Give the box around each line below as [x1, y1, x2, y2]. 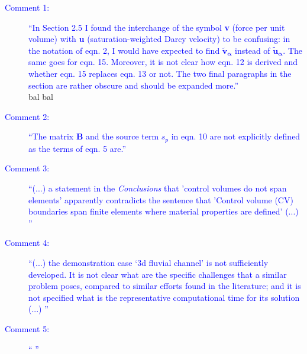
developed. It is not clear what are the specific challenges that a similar [28, 268, 287, 280]
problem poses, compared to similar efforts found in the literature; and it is [28, 280, 301, 292]
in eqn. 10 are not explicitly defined [171, 130, 300, 142]
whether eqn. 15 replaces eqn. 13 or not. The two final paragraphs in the [28, 67, 292, 79]
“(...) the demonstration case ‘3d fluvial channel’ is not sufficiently [28, 256, 269, 268]
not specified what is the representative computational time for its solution [28, 291, 300, 303]
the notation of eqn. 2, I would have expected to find [28, 44, 220, 56]
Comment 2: [5, 110, 50, 122]
